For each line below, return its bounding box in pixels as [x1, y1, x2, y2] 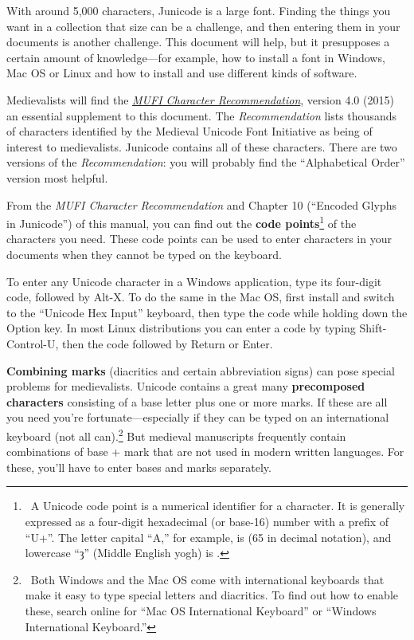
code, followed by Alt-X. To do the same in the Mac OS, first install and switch [6, 289, 395, 305]
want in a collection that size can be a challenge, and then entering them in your [6, 18, 400, 34]
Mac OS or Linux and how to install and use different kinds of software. [6, 65, 357, 81]
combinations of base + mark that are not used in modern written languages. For [6, 443, 404, 460]
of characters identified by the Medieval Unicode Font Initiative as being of [6, 123, 373, 139]
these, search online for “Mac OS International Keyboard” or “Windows [25, 602, 377, 618]
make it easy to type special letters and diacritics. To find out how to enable [25, 587, 398, 603]
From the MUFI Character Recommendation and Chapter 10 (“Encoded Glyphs [6, 196, 396, 213]
